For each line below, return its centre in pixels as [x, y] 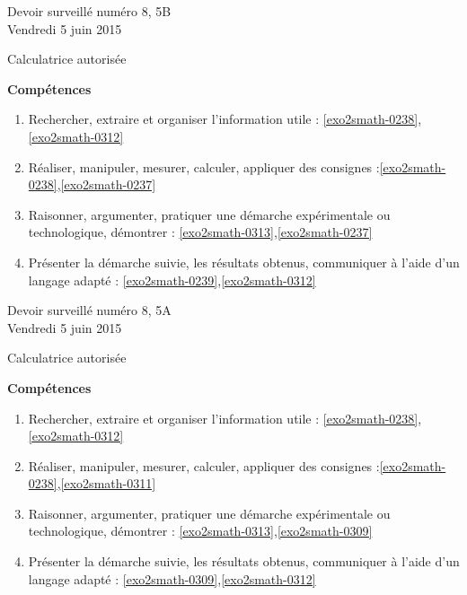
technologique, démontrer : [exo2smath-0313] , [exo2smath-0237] [200, 232]
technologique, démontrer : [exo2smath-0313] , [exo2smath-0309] [200, 531]
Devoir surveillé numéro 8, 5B [89, 11]
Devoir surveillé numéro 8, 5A [89, 310]
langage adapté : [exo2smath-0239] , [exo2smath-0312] [172, 280]
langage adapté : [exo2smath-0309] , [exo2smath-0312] [172, 578]
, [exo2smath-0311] [106, 483]
